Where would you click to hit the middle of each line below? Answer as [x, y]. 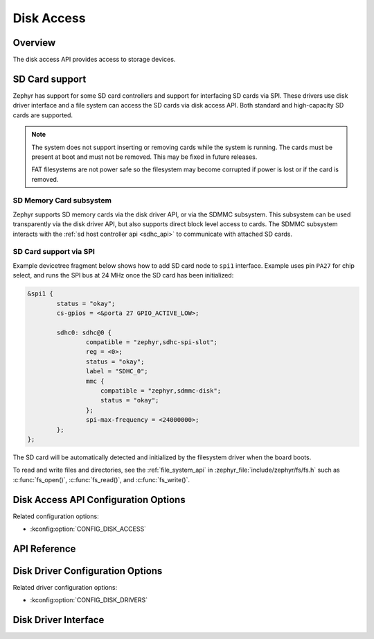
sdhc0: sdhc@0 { [84, 332]
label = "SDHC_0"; [117, 372]
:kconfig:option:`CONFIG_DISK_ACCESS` [88, 529]
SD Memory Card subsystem [62, 201]
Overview [34, 43]
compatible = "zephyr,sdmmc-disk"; [161, 391]
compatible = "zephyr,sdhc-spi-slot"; [151, 342]
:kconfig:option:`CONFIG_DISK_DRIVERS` [89, 600]
